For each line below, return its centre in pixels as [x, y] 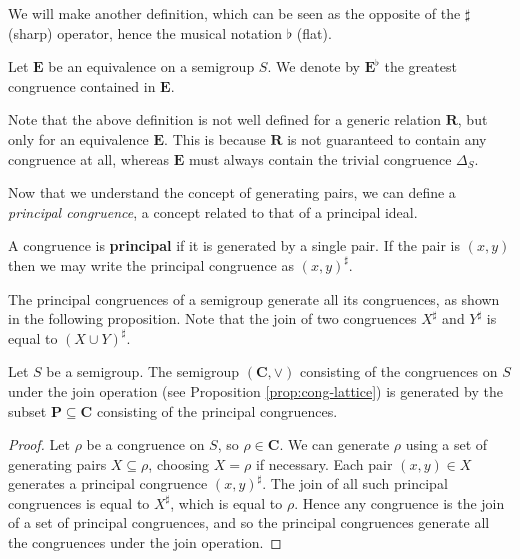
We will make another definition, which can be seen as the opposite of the [234, 13]
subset [27, 410]
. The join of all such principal [355, 483]
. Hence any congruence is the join [399, 502]
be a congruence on [145, 444]
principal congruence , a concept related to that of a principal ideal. [213, 211]
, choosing [179, 463]
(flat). [314, 32]
